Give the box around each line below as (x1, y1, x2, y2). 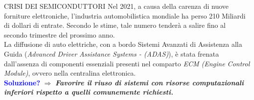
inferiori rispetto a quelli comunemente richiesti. (4, 87, 173, 97)
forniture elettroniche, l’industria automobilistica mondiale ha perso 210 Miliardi (4, 10, 246, 20)
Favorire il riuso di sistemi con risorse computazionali (55, 77, 244, 87)
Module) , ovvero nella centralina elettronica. (4, 68, 136, 78)
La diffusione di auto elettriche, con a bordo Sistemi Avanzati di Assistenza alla (4, 39, 242, 49)
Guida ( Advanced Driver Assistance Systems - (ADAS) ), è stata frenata (4, 48, 219, 59)
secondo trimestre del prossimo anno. (4, 29, 115, 40)
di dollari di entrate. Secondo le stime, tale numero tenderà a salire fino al (4, 20, 226, 30)
